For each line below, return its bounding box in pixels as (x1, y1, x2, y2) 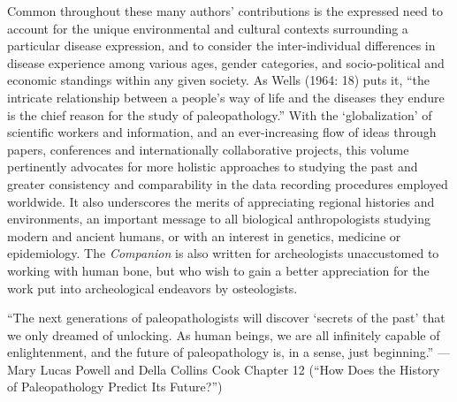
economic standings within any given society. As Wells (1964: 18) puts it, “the (7, 71, 430, 89)
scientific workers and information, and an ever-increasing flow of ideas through (7, 123, 437, 141)
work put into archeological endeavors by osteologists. (7, 278, 298, 297)
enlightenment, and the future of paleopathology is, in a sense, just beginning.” (7, 343, 434, 361)
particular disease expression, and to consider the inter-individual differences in (7, 36, 436, 55)
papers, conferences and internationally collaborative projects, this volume (7, 140, 409, 158)
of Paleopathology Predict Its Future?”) (7, 377, 223, 396)
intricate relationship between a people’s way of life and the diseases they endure (7, 87, 445, 106)
